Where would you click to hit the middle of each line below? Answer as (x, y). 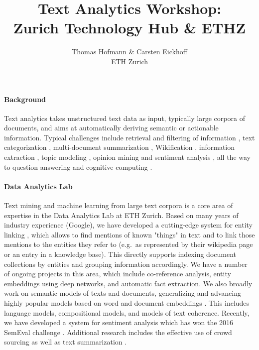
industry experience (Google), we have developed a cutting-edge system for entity (128, 225)
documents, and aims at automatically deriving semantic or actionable (111, 128)
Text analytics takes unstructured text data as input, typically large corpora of (125, 118)
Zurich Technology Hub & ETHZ (129, 28)
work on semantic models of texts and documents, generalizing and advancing (123, 293)
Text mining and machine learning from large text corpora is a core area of (119, 205)
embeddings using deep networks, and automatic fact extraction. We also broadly (128, 283)
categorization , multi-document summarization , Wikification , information (120, 147)
